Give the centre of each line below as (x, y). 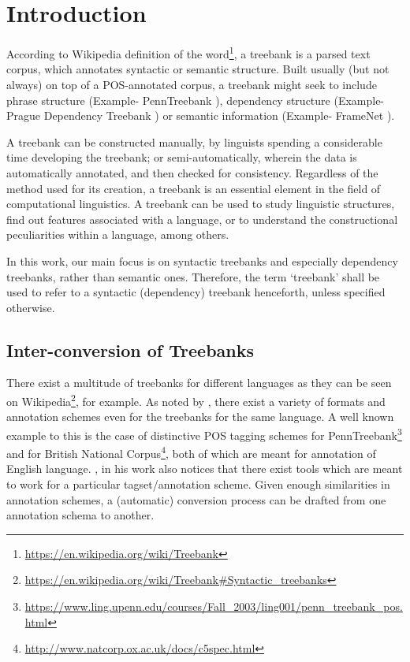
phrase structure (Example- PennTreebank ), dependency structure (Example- (196, 100)
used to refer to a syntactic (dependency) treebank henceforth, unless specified (196, 292)
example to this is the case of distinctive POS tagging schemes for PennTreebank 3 (204, 433)
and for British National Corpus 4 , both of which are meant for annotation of (191, 452)
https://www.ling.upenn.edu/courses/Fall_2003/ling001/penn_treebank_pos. (214, 606)
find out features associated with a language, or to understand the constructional (202, 219)
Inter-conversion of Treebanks (130, 350)
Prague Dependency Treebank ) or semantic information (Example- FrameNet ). (201, 115)
